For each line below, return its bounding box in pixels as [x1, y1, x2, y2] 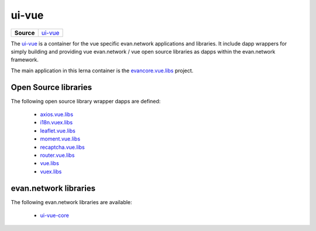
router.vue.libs [40, 152, 75, 159]
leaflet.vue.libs [40, 127, 75, 134]
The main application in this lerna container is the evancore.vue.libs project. [11, 67, 194, 74]
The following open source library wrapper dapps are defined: [11, 97, 161, 104]
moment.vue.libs [40, 135, 81, 142]
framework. [11, 56, 39, 64]
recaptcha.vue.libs [40, 143, 85, 150]
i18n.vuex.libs [40, 119, 73, 126]
